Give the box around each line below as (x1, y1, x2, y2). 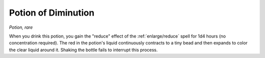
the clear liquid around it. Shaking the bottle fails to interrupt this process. (9, 47, 158, 53)
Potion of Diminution (9, 7, 95, 18)
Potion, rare (9, 24, 33, 30)
